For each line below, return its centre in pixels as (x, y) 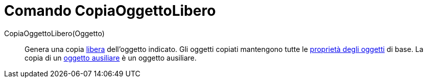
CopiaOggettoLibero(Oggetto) (54, 33)
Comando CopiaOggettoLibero (110, 11)
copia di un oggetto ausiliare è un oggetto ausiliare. (111, 58)
